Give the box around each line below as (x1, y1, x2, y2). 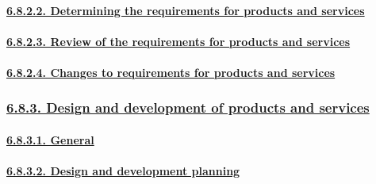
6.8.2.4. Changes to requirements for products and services (6, 63, 336, 80)
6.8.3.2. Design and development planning (6, 163, 240, 179)
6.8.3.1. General (6, 132, 94, 148)
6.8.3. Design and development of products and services (6, 98, 370, 117)
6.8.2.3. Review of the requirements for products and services (6, 33, 351, 49)
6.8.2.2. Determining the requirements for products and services (6, 2, 365, 18)
